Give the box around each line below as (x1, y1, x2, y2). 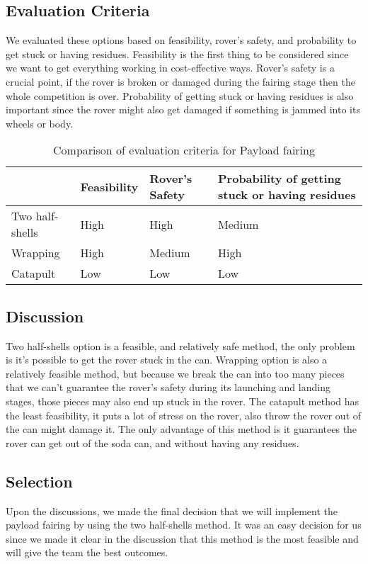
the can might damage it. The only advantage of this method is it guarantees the (6, 422, 357, 436)
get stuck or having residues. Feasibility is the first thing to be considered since (6, 46, 349, 61)
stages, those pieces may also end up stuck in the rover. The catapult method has (6, 393, 360, 408)
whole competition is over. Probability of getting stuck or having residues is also (6, 88, 354, 103)
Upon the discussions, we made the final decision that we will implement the (6, 503, 338, 518)
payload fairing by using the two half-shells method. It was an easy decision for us (6, 517, 362, 532)
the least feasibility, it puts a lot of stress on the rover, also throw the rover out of (6, 407, 362, 422)
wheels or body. (6, 115, 74, 130)
